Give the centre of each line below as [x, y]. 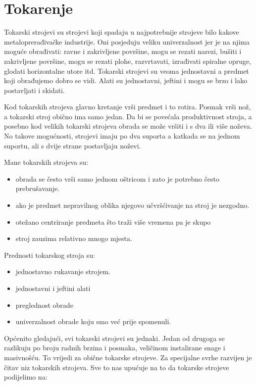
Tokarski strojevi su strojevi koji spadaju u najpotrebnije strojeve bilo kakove [122, 32]
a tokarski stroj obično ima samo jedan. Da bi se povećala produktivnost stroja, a [128, 116]
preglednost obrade [44, 305]
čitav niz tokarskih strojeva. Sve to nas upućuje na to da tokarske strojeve [117, 367]
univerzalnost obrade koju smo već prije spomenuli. [93, 321]
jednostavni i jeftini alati [53, 288]
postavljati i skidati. [34, 90]
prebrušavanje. [38, 188]
